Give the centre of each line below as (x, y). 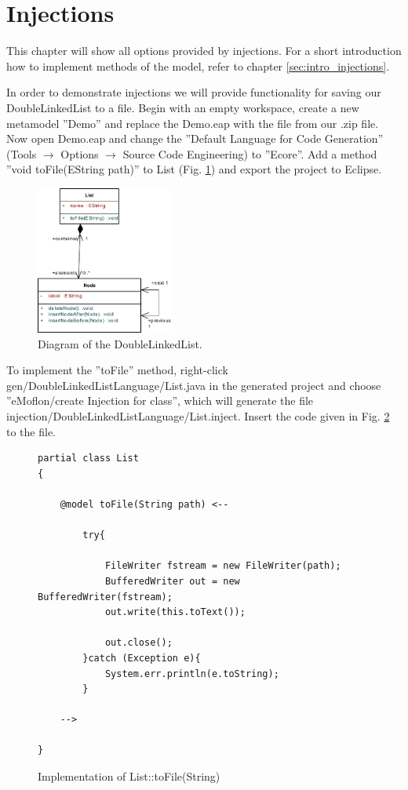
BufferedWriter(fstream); (105, 597)
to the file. (31, 431)
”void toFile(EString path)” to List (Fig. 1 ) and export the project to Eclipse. (194, 169)
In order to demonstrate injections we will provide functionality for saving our (194, 92)
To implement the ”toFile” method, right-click (117, 370)
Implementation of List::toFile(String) (129, 776)
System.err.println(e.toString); (192, 674)
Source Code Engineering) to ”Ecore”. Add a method (250, 153)
